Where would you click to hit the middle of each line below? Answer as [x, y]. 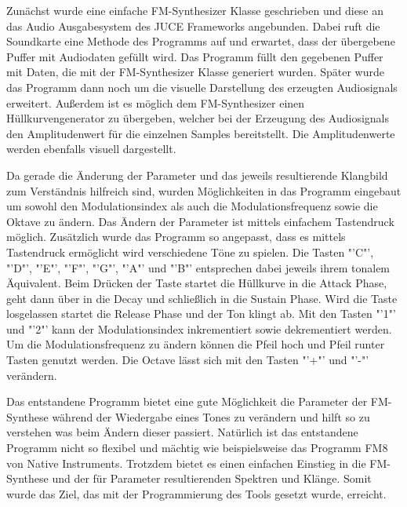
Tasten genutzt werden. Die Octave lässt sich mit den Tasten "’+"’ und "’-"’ [188, 360]
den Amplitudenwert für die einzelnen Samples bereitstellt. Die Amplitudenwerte [201, 133]
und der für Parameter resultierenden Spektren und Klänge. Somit [212, 478]
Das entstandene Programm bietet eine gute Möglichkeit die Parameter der [187, 401]
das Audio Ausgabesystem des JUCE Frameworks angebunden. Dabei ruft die [193, 26]
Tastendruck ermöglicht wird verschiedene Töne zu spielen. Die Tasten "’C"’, [190, 252]
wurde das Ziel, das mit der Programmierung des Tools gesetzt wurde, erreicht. [196, 493]
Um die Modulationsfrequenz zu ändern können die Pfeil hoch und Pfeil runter [196, 344]
